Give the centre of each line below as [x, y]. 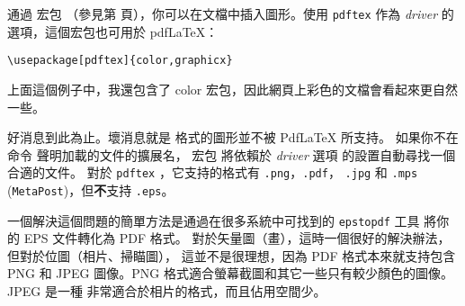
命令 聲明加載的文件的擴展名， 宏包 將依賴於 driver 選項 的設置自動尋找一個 [232, 154]
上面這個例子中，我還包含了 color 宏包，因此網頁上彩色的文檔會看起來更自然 [232, 89]
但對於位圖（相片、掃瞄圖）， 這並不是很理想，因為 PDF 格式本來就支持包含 [232, 255]
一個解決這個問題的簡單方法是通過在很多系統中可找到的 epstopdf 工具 [214, 220]
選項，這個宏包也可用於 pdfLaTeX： [113, 31]
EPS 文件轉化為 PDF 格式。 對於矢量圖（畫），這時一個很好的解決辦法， [237, 238]
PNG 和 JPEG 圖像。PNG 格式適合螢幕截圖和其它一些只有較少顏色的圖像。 [230, 273]
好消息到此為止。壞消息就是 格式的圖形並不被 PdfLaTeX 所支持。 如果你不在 [233, 137]
